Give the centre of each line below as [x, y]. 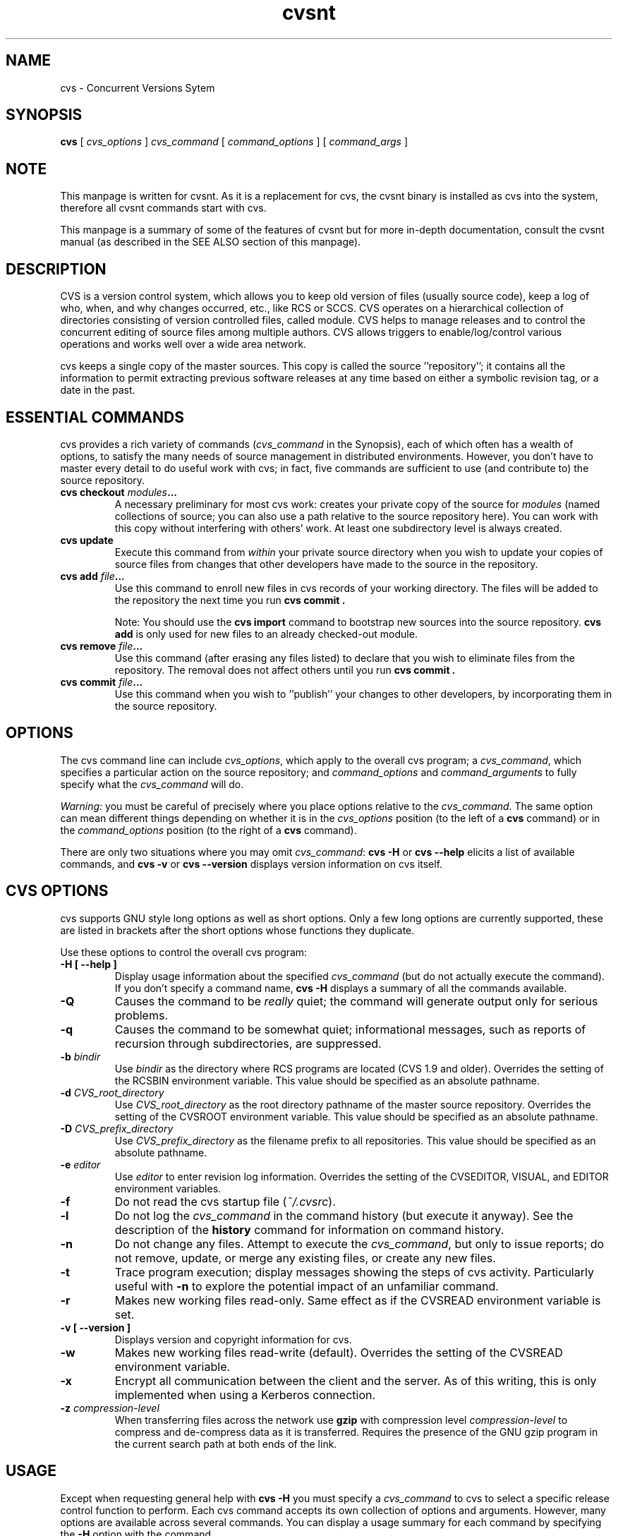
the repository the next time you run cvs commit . [230, 600]
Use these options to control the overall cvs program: [184, 952]
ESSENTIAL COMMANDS [95, 417]
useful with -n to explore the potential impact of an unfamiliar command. [307, 1286]
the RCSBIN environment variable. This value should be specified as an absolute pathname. [327, 1080]
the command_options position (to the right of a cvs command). [208, 830]
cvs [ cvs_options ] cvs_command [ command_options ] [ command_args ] [234, 142]
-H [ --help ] [89, 964]
